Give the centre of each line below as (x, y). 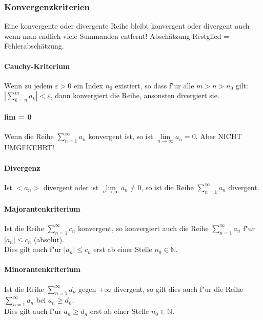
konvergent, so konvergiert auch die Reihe (143, 228)
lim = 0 (18, 116)
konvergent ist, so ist (121, 136)
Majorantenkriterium (42, 208)
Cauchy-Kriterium (37, 66)
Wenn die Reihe (29, 136)
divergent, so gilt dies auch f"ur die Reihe (178, 289)
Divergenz (22, 167)
